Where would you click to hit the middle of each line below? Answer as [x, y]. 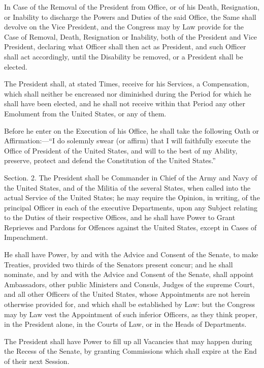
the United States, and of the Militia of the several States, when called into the [127, 187]
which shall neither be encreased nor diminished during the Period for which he [128, 93]
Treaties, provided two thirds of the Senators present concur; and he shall [119, 264]
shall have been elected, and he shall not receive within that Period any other [125, 103]
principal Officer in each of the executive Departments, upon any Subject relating [131, 207]
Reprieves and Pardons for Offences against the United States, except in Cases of [130, 227]
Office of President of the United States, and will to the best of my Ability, [121, 150]
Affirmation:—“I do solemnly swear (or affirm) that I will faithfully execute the [127, 141]
